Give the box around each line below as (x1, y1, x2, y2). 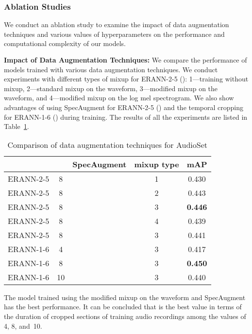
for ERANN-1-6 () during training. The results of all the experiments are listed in (4, 111, 248, 122)
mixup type (134, 158, 179, 170)
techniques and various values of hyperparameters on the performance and (4, 29, 225, 39)
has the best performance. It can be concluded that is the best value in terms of (4, 302, 242, 312)
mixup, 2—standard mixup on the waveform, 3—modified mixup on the (4, 83, 218, 93)
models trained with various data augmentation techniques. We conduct (4, 64, 218, 74)
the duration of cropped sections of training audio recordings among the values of (4, 311, 246, 321)
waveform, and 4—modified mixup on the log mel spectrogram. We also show (4, 93, 234, 103)
